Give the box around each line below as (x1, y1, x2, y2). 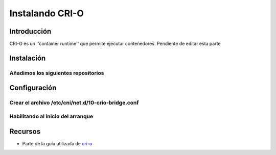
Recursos (9, 127, 41, 136)
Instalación (9, 54, 46, 62)
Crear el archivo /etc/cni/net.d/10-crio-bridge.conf (9, 99, 139, 107)
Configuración (9, 84, 57, 92)
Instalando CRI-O (9, 8, 84, 19)
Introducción (9, 27, 52, 36)
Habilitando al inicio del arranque (9, 113, 94, 120)
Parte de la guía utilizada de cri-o (22, 140, 93, 146)
